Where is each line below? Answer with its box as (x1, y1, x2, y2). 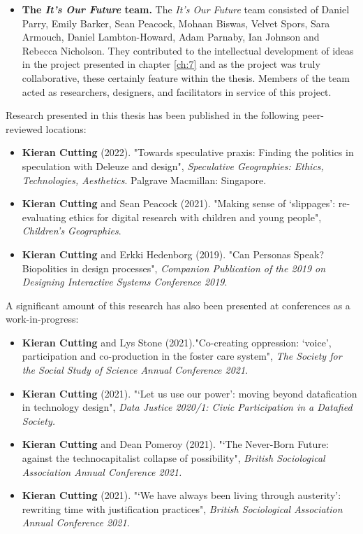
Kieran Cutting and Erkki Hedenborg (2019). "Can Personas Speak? (22, 246, 325, 261)
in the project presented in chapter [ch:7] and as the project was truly (22, 57, 320, 71)
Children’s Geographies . (22, 223, 121, 238)
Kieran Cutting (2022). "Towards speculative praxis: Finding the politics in (22, 145, 354, 160)
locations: (45, 121, 87, 136)
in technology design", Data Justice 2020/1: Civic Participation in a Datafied (22, 400, 353, 414)
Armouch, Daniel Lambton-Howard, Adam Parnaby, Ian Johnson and (22, 29, 320, 44)
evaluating (22, 209, 66, 224)
